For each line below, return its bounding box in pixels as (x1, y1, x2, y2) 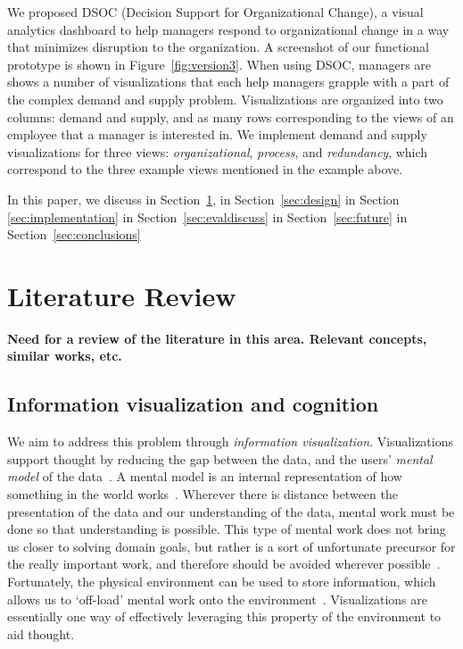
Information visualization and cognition (7, 390, 379, 418)
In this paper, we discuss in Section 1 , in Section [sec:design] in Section (7, 189, 400, 208)
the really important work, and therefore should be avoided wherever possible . (7, 554, 441, 573)
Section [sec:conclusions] (7, 225, 141, 244)
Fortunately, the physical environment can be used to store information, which (7, 571, 436, 590)
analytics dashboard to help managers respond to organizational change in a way (7, 20, 450, 38)
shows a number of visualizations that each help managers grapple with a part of (7, 72, 450, 91)
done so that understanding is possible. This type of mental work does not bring (7, 520, 446, 538)
